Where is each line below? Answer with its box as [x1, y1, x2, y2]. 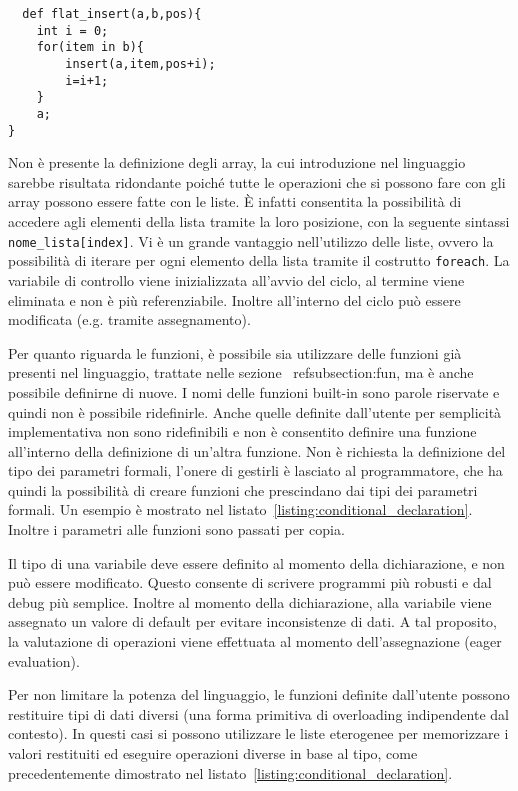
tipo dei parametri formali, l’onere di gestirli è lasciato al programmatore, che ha [8, 460, 503, 481]
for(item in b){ [36, 40, 145, 55]
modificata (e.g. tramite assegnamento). [8, 309, 251, 330]
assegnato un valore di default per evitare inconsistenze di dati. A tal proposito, [8, 611, 498, 632]
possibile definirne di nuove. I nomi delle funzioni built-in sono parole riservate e [8, 381, 500, 402]
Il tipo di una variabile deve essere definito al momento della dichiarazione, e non [8, 552, 505, 573]
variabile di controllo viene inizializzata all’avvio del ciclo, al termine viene [8, 269, 465, 290]
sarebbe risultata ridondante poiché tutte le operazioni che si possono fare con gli [8, 171, 506, 192]
